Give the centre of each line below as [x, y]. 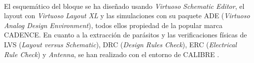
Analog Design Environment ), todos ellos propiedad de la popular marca [113, 25]
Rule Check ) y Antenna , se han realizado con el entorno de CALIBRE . [112, 54]
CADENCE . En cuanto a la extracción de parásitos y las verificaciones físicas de [126, 35]
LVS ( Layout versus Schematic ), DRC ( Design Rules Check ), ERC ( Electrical [120, 44]
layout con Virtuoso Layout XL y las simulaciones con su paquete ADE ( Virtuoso [127, 16]
